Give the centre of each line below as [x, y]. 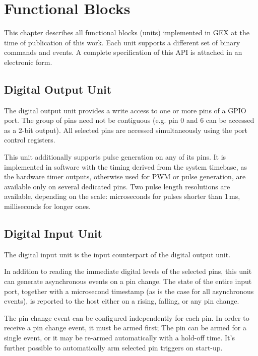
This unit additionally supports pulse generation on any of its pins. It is [115, 157]
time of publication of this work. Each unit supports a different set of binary [122, 42]
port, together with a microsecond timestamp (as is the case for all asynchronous [129, 291]
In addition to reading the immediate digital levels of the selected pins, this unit [128, 271]
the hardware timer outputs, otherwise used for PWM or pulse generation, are [125, 176]
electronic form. [28, 62]
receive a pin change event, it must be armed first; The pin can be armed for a [125, 328]
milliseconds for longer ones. [47, 206]
